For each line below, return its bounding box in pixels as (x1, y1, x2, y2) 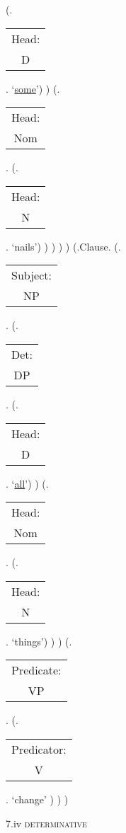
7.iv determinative (6, 815, 87, 830)
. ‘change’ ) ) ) (6, 791, 69, 806)
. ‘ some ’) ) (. (6, 81, 60, 96)
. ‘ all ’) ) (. (6, 476, 49, 490)
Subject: (11, 267, 52, 284)
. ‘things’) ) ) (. (6, 633, 72, 648)
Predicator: (11, 740, 67, 757)
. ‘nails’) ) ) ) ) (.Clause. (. (6, 239, 121, 253)
